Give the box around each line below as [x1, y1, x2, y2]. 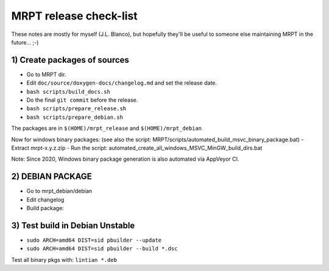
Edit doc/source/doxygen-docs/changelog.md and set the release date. [26, 79, 218, 86]
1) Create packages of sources [11, 55, 129, 65]
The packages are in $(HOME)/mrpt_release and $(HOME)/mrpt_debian [11, 125, 202, 132]
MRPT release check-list [11, 9, 138, 23]
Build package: [26, 205, 64, 212]
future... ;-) [11, 38, 39, 46]
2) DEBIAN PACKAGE [11, 171, 93, 182]
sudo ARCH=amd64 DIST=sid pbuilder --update [26, 236, 162, 244]
